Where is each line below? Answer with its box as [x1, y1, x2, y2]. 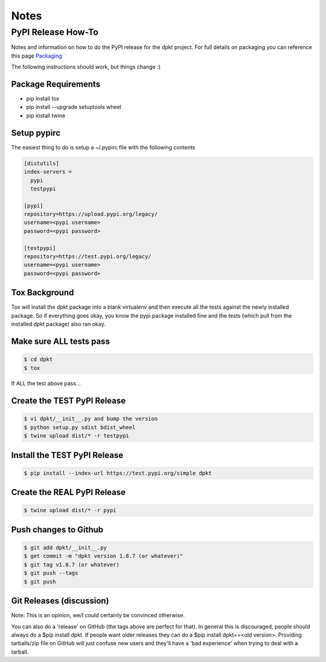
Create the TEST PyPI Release [11, 396, 126, 406]
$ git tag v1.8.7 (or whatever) [24, 561, 120, 568]
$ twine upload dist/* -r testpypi [24, 433, 129, 439]
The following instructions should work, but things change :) [11, 64, 161, 71]
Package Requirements [11, 79, 101, 89]
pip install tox [26, 95, 60, 102]
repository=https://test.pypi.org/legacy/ [24, 253, 152, 260]
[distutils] [24, 160, 60, 166]
